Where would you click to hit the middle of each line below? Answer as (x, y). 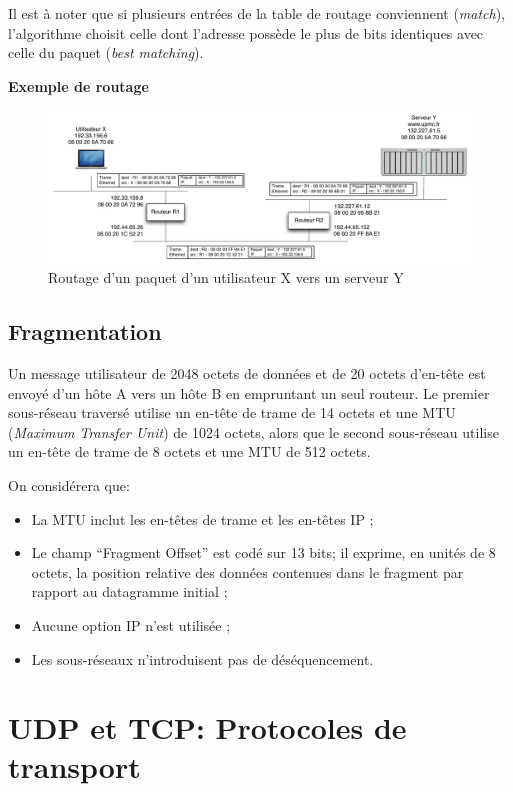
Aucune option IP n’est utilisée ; (131, 624)
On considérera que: (69, 484)
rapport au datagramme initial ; (129, 591)
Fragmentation (85, 331)
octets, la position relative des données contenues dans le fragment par (247, 571)
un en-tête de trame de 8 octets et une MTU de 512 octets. (189, 451)
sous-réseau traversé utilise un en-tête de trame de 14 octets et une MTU (232, 412)
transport (74, 766)
